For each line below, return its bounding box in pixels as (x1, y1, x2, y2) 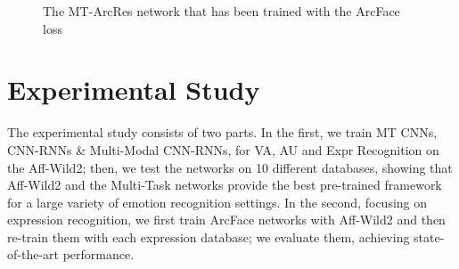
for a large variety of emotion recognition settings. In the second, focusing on (7, 192, 428, 211)
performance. (62, 245, 135, 264)
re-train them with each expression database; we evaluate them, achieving (7, 227, 410, 246)
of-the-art (7, 245, 59, 264)
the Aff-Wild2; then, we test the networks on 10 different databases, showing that (7, 158, 453, 176)
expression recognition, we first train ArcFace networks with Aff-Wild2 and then (7, 210, 446, 229)
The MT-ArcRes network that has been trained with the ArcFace (43, 2, 400, 20)
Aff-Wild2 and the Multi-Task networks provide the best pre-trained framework (7, 175, 442, 194)
